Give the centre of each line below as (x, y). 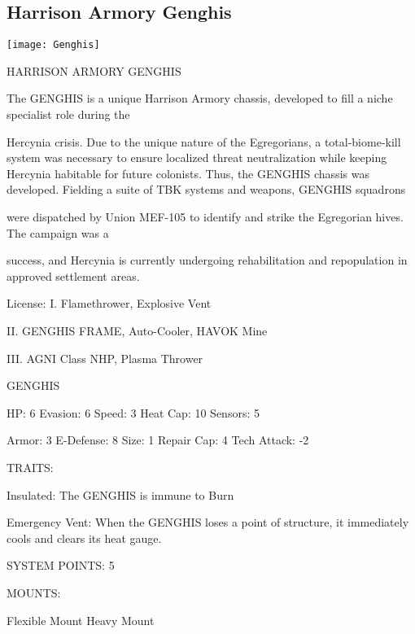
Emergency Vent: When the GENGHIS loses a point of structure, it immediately (208, 522)
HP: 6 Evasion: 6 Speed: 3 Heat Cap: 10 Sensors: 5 (133, 412)
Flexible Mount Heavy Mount (81, 620)
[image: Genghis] (53, 45)
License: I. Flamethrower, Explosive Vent (109, 303)
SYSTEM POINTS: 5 (61, 565)
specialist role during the (68, 114)
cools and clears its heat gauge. (84, 538)
